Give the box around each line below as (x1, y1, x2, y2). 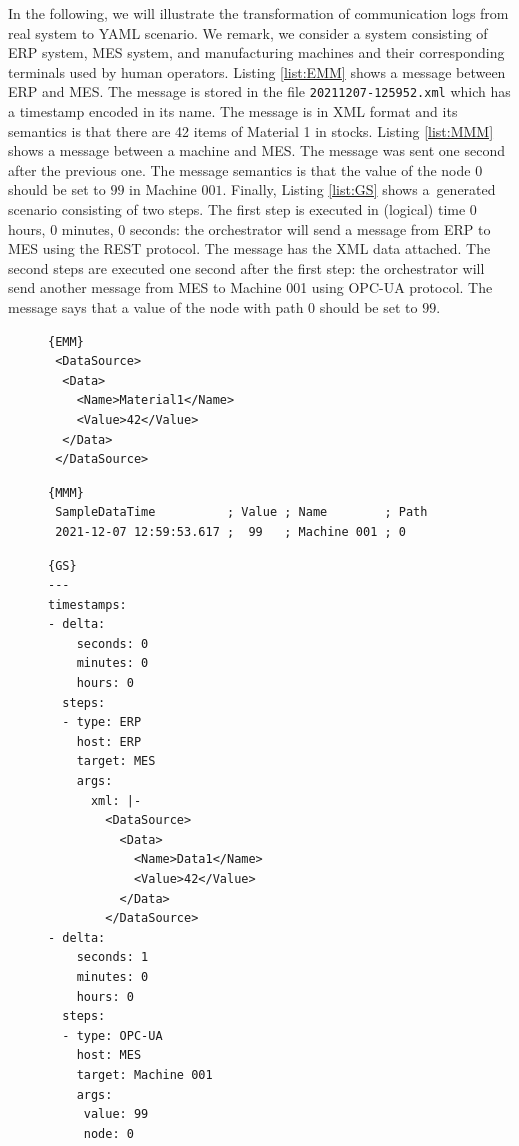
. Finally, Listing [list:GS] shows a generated (222, 179, 496, 200)
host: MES (76, 1048, 142, 1063)
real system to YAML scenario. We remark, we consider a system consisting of (8, 22, 488, 43)
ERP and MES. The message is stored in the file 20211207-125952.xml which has (8, 81, 511, 102)
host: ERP (76, 734, 142, 749)
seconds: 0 (76, 636, 149, 651)
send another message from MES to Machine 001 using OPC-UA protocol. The (8, 277, 493, 298)
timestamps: (48, 597, 127, 612)
